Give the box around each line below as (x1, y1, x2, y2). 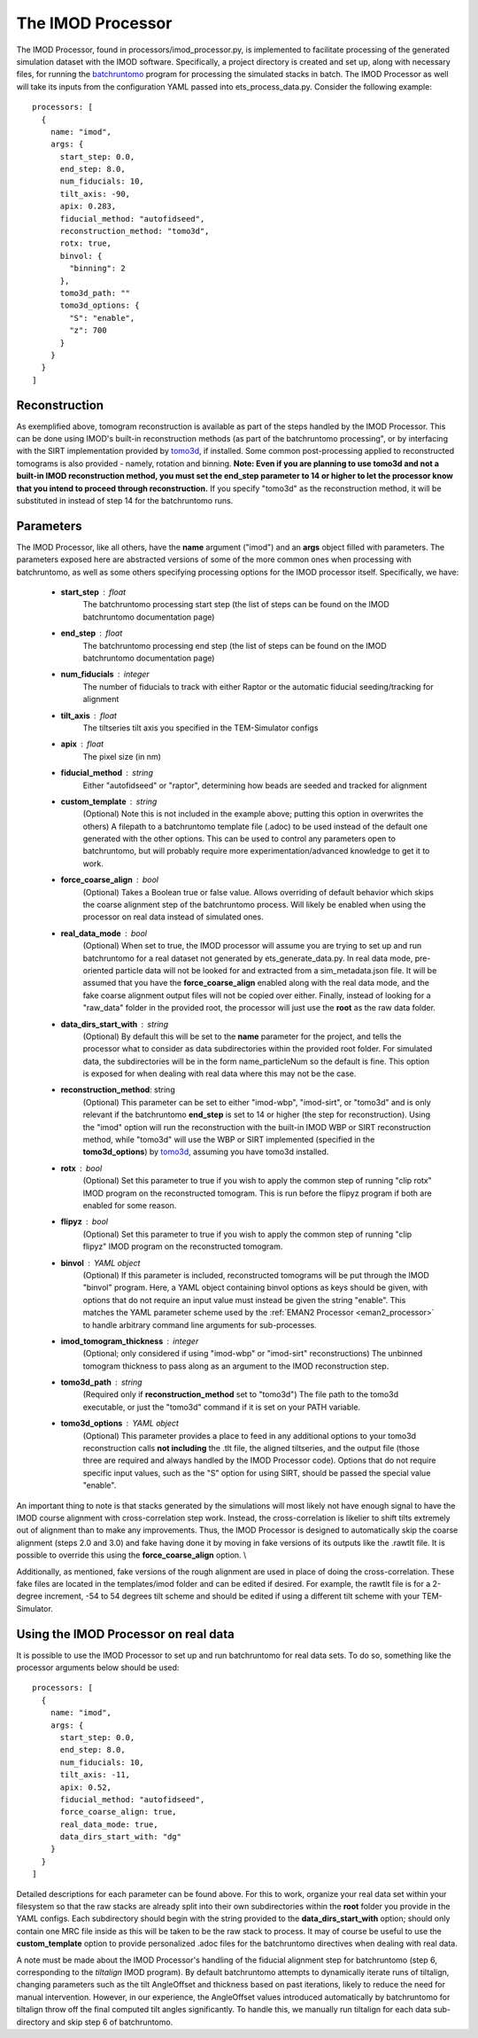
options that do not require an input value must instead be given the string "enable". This (82, 1294, 406, 1305)
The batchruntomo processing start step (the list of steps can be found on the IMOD (82, 599, 389, 610)
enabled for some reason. (82, 1200, 177, 1210)
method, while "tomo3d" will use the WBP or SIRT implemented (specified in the (82, 1135, 375, 1145)
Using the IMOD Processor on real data (16, 1627, 235, 1642)
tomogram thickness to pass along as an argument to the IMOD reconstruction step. (82, 1361, 389, 1371)
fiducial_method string (60, 768, 154, 778)
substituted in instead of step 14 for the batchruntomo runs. (16, 495, 234, 505)
